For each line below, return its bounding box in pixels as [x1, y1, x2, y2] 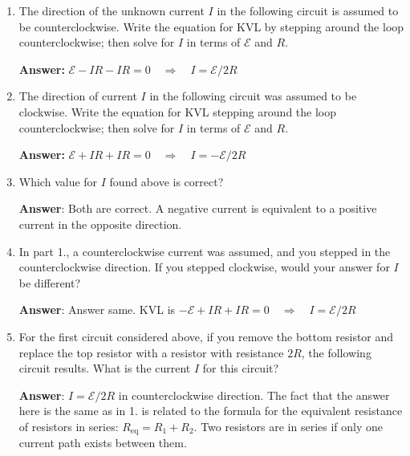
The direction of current [18, 88, 137, 104]
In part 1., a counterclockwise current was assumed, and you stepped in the [18, 242, 391, 259]
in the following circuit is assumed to [217, 2, 399, 18]
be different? [18, 274, 81, 291]
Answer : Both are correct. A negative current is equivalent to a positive [18, 200, 377, 217]
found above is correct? [109, 173, 224, 189]
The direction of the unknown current [18, 2, 205, 18]
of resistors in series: [18, 417, 119, 434]
